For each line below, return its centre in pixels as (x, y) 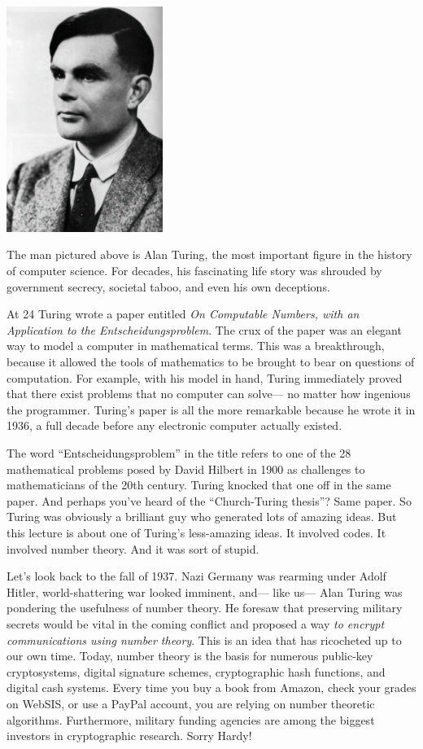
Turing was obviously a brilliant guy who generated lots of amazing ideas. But (202, 517)
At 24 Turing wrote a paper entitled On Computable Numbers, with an (183, 314)
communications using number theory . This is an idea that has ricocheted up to (204, 639)
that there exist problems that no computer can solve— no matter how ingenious (209, 394)
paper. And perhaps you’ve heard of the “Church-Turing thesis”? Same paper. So (209, 500)
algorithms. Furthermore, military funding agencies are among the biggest (191, 719)
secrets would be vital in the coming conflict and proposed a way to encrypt (196, 623)
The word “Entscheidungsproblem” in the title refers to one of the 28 (179, 453)
